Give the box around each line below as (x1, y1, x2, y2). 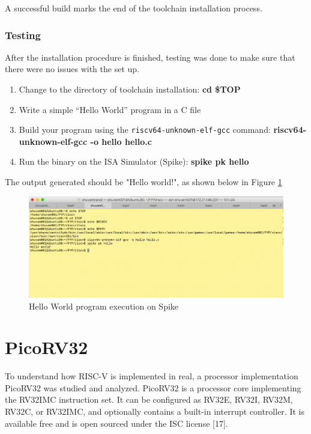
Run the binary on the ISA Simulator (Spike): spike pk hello (19, 155, 249, 168)
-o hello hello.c (90, 135, 152, 147)
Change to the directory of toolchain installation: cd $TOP (19, 83, 241, 95)
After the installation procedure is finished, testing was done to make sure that (5, 50, 295, 63)
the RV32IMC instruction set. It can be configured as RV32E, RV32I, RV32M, (5, 393, 293, 406)
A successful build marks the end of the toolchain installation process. (5, 2, 262, 14)
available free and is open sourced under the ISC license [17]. (5, 417, 228, 429)
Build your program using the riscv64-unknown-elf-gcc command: (19, 123, 271, 136)
